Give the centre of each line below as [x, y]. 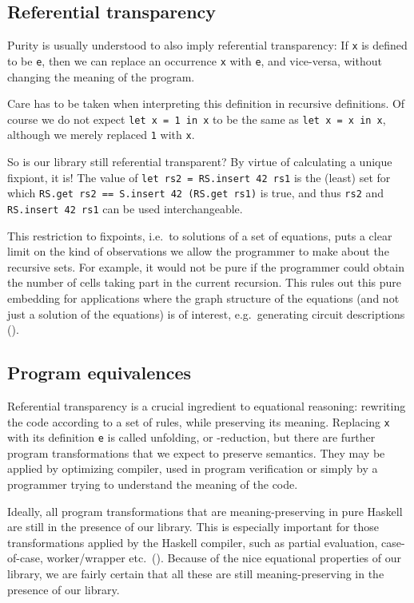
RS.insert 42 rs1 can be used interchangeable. [125, 208]
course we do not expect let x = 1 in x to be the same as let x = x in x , [197, 119]
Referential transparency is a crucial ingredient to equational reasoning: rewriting [207, 405]
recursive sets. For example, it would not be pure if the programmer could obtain [206, 266]
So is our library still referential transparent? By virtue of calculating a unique [200, 162]
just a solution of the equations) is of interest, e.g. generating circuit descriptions [206, 313]
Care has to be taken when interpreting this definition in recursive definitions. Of [206, 103]
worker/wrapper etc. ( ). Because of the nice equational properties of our [224, 558]
